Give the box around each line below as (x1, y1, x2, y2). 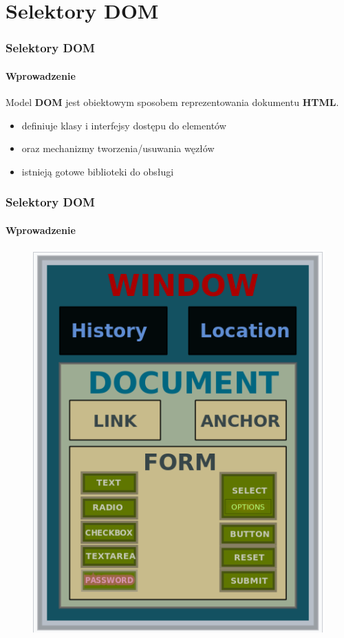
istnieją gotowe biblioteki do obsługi (21, 164, 174, 178)
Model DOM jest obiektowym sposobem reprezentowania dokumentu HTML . (6, 95, 339, 109)
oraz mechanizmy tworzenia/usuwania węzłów (21, 141, 215, 156)
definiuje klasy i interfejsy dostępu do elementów (21, 118, 226, 132)
